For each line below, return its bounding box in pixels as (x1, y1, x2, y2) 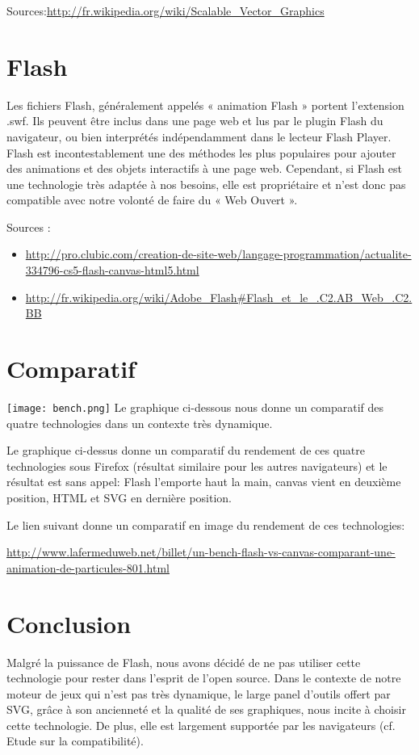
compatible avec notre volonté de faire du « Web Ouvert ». (6, 191, 298, 208)
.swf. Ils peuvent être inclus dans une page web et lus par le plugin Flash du (6, 112, 383, 129)
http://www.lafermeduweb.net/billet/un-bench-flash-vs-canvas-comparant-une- (6, 543, 396, 560)
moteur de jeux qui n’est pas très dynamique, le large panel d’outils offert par (6, 685, 391, 702)
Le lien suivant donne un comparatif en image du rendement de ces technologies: (6, 516, 405, 533)
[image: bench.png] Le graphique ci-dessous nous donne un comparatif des (6, 398, 384, 415)
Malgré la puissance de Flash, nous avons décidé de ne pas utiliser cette (6, 653, 361, 670)
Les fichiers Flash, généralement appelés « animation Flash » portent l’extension (6, 96, 404, 113)
